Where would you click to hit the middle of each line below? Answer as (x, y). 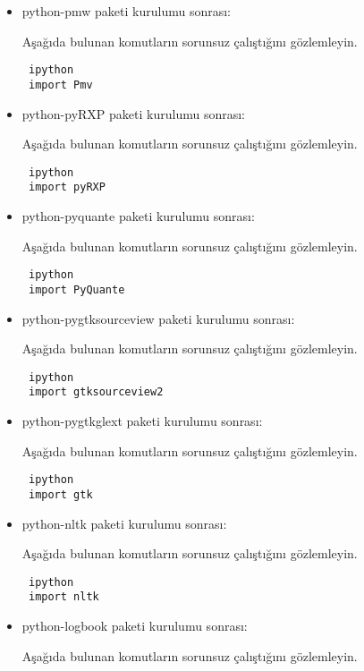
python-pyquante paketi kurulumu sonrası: (138, 216)
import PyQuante (76, 289)
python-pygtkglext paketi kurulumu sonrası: (142, 420)
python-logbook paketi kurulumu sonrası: (135, 625)
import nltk (63, 597)
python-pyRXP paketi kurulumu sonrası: (133, 113)
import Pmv (60, 85)
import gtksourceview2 (96, 392)
